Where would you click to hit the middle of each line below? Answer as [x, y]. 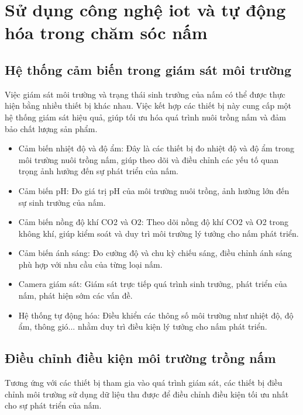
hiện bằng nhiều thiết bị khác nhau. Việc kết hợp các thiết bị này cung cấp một [148, 106]
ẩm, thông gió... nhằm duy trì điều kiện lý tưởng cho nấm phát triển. [143, 326]
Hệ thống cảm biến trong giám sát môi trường [148, 69]
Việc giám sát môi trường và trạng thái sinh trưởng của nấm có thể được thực [145, 94]
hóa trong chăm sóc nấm [106, 32]
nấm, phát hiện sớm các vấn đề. [75, 295]
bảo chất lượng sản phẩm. [51, 128]
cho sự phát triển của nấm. [53, 405]
